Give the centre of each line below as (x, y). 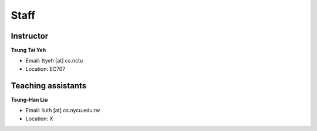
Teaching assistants (49, 86)
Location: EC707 (45, 69)
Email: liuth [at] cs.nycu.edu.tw (63, 111)
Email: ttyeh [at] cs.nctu (54, 61)
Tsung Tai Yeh (28, 50)
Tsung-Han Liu (29, 99)
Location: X (39, 118)
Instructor (30, 36)
